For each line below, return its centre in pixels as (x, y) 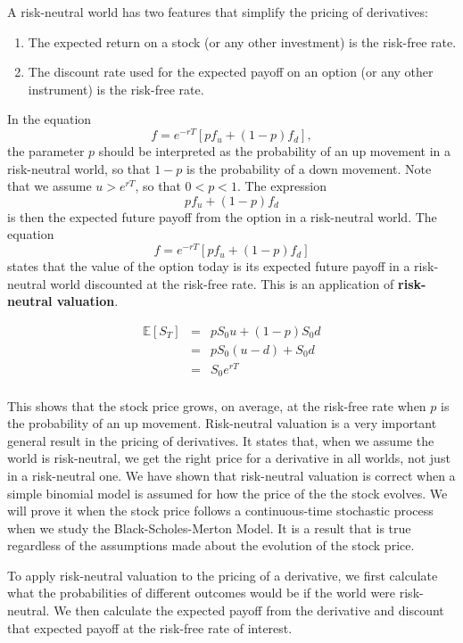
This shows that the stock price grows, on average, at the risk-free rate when (217, 405)
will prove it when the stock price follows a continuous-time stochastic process (220, 511)
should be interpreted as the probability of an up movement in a (275, 151)
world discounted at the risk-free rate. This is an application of (222, 283)
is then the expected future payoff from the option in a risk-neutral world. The (222, 216)
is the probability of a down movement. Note (309, 168)
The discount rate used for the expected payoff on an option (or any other (231, 72)
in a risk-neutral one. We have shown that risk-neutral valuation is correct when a (231, 475)
